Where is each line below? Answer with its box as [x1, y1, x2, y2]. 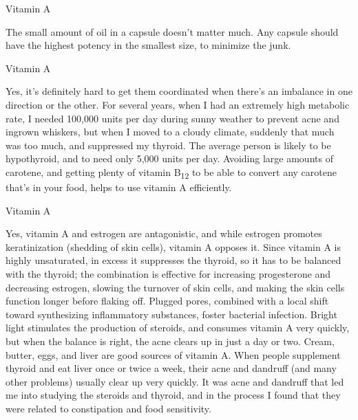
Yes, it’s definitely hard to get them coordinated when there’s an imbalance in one [6, 84, 352, 98]
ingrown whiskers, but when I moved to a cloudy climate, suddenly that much [6, 124, 335, 139]
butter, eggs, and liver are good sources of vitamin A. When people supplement [6, 347, 341, 362]
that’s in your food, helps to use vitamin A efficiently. [6, 180, 232, 195]
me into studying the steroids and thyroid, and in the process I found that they [6, 388, 341, 402]
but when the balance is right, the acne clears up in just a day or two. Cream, [6, 334, 335, 348]
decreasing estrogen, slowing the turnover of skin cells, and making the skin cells [6, 280, 345, 294]
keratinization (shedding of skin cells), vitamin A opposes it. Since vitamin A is [6, 239, 341, 254]
